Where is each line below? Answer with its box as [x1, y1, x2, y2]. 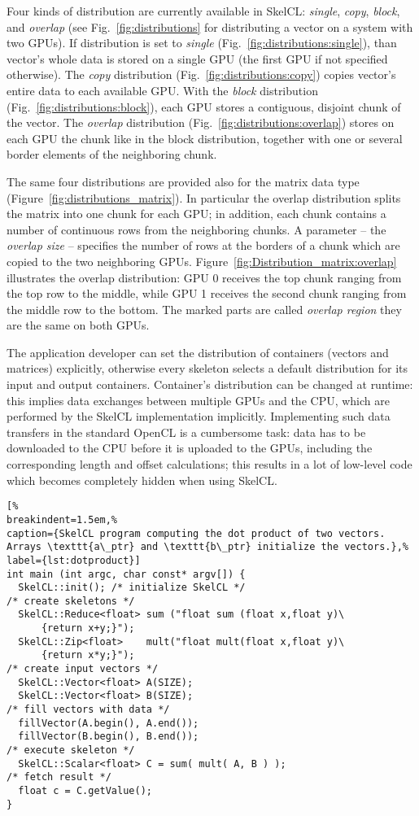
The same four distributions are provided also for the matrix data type [7, 172, 360, 190]
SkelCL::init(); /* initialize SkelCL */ [18, 582, 246, 594]
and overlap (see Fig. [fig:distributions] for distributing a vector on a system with [7, 18, 413, 35]
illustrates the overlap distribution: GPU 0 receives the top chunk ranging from [7, 268, 402, 286]
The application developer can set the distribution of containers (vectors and [7, 343, 389, 360]
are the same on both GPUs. [7, 316, 150, 334]
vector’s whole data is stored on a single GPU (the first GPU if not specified [7, 50, 388, 67]
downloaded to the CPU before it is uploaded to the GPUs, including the [7, 439, 373, 456]
